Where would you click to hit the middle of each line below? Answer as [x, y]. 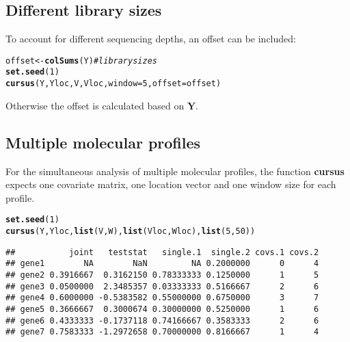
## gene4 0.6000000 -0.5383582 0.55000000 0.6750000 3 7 [162, 298]
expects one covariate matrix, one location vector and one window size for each [171, 184]
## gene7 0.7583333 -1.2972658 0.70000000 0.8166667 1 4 [162, 332]
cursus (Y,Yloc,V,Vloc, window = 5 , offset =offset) [113, 84]
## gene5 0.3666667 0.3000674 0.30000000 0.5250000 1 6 [162, 309]
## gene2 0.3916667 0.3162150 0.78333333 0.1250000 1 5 [162, 275]
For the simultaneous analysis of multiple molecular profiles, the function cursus [175, 171]
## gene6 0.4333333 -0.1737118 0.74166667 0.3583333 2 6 [162, 320]
